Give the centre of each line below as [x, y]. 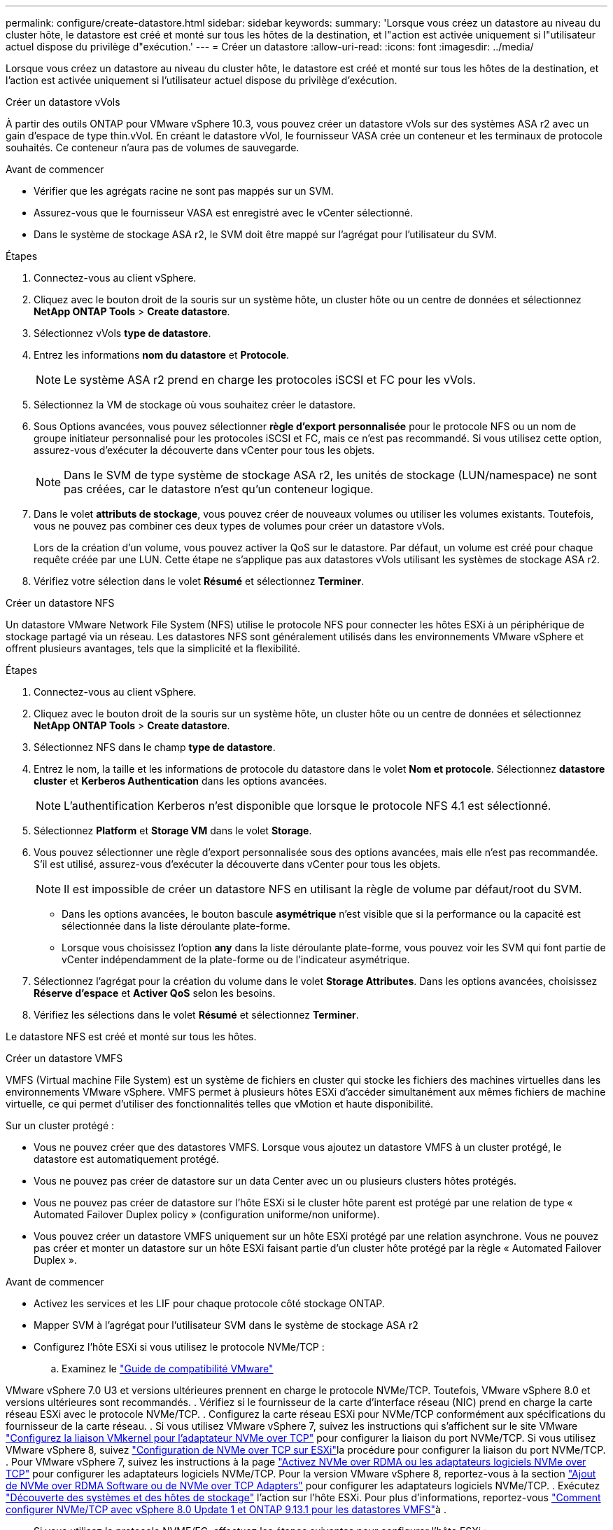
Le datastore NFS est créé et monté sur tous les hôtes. [131, 1036]
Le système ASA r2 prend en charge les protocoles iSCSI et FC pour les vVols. [270, 380]
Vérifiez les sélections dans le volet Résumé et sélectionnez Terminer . [196, 1015]
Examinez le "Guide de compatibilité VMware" [168, 1369]
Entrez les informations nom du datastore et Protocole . [162, 355]
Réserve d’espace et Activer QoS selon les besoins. [155, 993]
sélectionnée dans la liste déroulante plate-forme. [176, 926]
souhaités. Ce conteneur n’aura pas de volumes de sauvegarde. [153, 147]
